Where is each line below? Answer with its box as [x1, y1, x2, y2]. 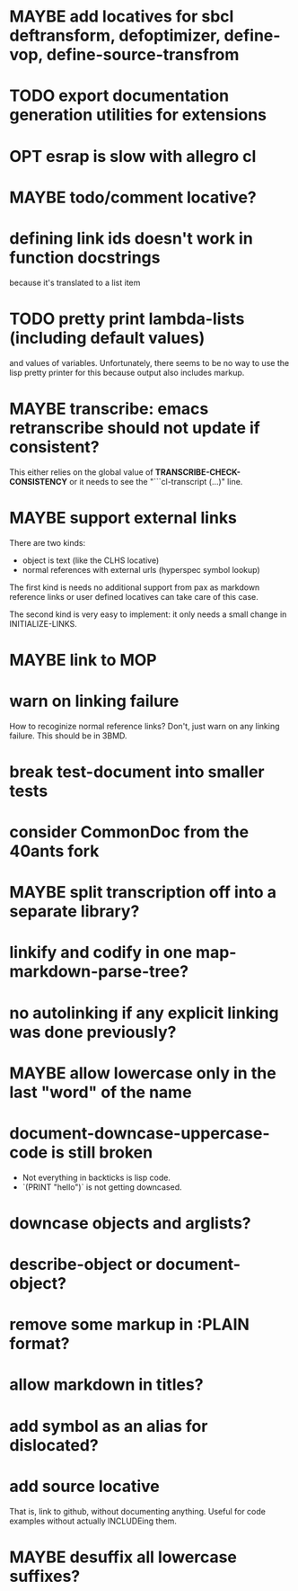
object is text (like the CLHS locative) [22, 555, 160, 566]
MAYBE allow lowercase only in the [9, 1063, 276, 1083]
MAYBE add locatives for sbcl [9, 6, 234, 27]
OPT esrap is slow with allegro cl [9, 146, 257, 166]
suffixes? [9, 1566, 81, 1587]
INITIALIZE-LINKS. [9, 618, 78, 629]
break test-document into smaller [9, 762, 265, 782]
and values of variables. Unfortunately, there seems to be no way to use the [9, 357, 290, 368]
